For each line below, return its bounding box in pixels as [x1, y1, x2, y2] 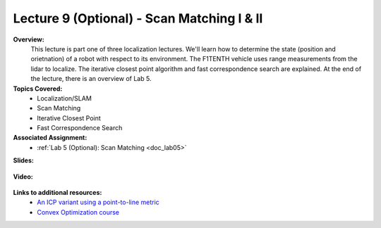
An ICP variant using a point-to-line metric [37, 198, 160, 207]
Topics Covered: [13, 84, 63, 93]
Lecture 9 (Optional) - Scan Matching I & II [13, 11, 263, 26]
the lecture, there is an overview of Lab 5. [30, 75, 152, 83]
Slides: [13, 156, 35, 165]
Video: [13, 172, 33, 181]
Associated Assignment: [13, 134, 87, 142]
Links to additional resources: [13, 189, 102, 197]
